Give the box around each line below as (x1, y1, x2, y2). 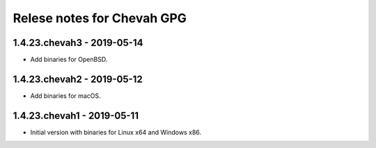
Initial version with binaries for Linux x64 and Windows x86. (30, 128, 202, 136)
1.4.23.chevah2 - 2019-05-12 (13, 73, 143, 85)
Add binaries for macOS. (30, 91, 101, 100)
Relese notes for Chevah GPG (13, 10, 187, 26)
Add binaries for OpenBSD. (30, 56, 108, 64)
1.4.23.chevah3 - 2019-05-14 (13, 37, 143, 49)
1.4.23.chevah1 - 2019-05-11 (13, 110, 139, 122)
